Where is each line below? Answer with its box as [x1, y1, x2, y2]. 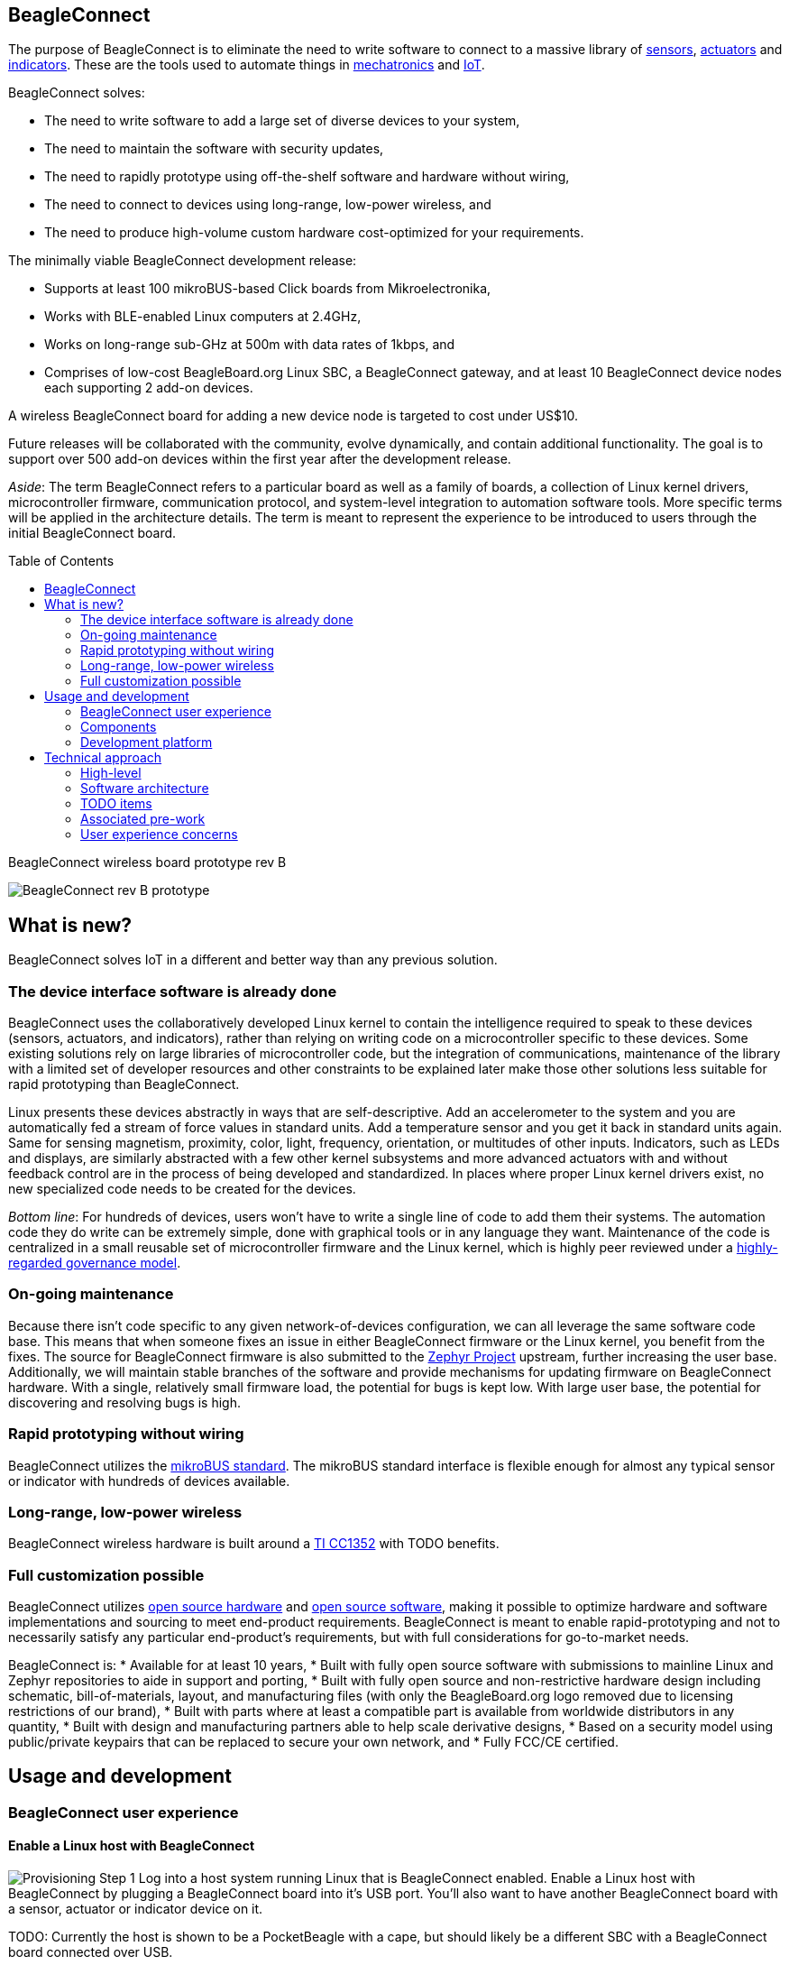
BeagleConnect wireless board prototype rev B [8, 854, 287, 871]
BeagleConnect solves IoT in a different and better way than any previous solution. [8, 952, 498, 968]
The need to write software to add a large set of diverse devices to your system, [44, 113, 520, 129]
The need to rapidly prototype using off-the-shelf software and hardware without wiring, [44, 169, 570, 185]
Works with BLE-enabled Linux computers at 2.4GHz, [44, 309, 362, 325]
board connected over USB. [8, 1944, 173, 1960]
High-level [80, 765, 142, 781]
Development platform [80, 734, 213, 751]
